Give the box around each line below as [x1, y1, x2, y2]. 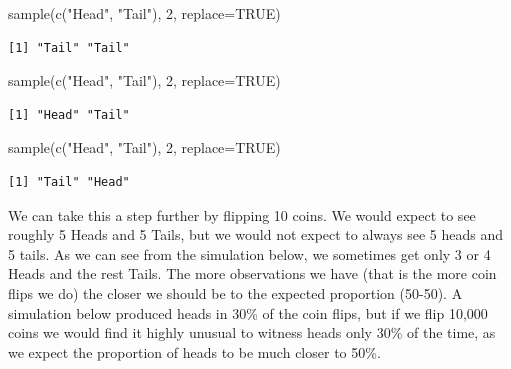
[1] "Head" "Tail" [8, 107, 130, 122]
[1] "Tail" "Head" [8, 174, 130, 189]
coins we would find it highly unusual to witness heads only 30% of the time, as [8, 322, 496, 343]
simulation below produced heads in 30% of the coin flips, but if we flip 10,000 [8, 302, 488, 323]
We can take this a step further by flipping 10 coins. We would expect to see [8, 204, 476, 225]
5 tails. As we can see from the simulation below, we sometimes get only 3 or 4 [8, 243, 491, 264]
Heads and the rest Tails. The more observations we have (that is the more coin [8, 263, 497, 284]
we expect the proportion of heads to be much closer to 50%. [8, 341, 381, 362]
